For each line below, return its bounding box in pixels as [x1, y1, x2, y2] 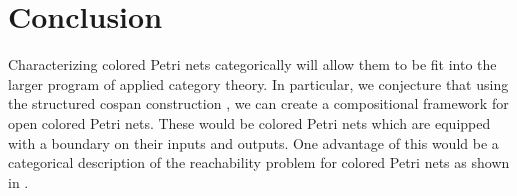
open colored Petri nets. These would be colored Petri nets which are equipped [8, 112, 491, 133]
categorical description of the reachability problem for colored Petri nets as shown [8, 152, 510, 173]
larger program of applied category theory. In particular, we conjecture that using [8, 73, 509, 94]
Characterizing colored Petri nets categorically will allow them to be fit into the [8, 54, 497, 75]
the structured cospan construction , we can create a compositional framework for [8, 93, 509, 114]
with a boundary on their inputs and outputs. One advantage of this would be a [8, 132, 499, 153]
